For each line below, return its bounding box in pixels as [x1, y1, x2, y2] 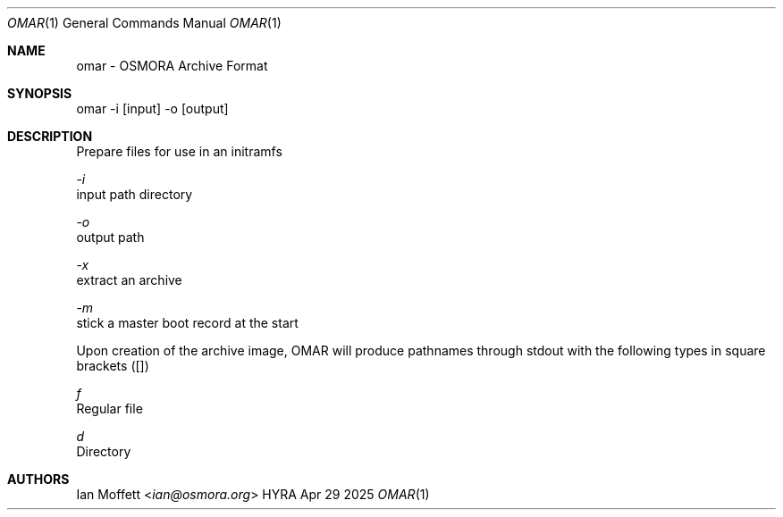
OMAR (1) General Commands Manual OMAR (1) [7, 15, 282, 30]
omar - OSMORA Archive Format [76, 58, 268, 73]
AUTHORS [7, 471, 70, 487]
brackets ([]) [76, 358, 149, 373]
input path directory [76, 187, 193, 202]
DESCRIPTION [7, 129, 93, 144]
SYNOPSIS [7, 86, 72, 101]
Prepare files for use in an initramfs [76, 144, 282, 159]
